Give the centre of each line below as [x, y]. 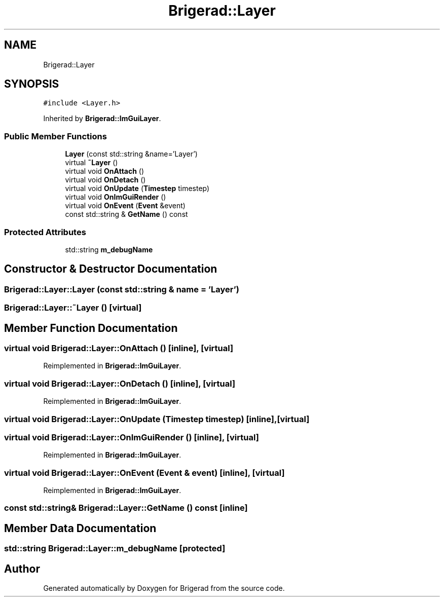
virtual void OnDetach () [105, 180]
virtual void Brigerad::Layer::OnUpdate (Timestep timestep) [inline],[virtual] [157, 419]
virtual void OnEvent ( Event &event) [125, 206]
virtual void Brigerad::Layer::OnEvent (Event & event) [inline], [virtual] [144, 473]
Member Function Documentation [91, 328]
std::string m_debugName [109, 249]
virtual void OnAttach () [105, 171]
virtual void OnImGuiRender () [116, 197]
